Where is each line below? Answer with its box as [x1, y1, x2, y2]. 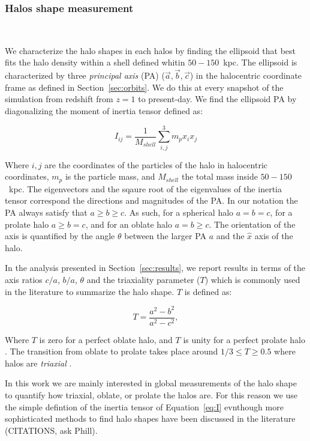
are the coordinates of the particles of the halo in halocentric [44, 158, 267, 171]
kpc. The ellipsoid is [223, 56, 297, 68]
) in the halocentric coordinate [189, 69, 302, 82]
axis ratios [5, 273, 43, 285]
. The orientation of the [209, 217, 296, 230]
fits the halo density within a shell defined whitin [5, 56, 185, 68]
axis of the [254, 230, 293, 242]
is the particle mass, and [65, 170, 155, 183]
